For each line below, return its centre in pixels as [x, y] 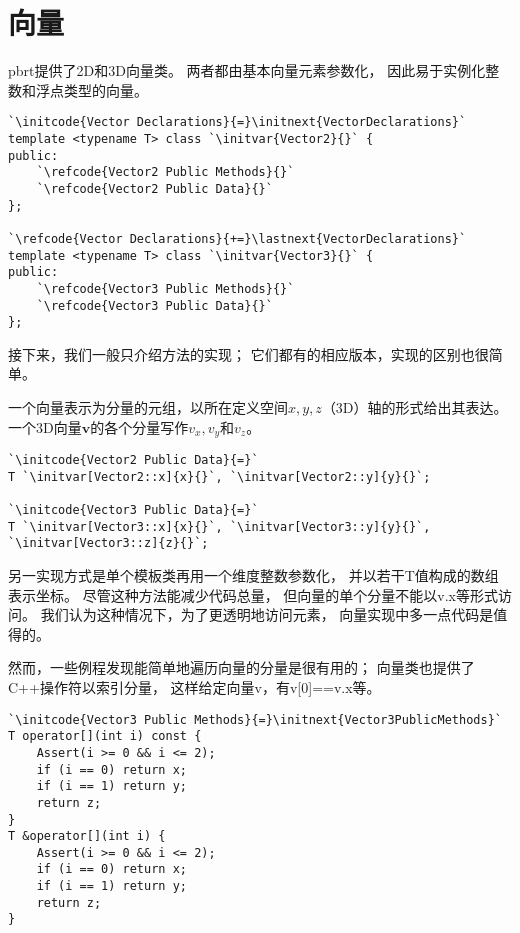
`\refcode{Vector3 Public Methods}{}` [165, 288]
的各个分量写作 [139, 426]
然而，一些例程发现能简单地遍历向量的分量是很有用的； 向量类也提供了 [241, 667]
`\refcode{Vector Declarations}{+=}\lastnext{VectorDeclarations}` [237, 238]
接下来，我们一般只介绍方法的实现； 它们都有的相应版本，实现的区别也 [241, 353]
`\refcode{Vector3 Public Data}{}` [154, 305]
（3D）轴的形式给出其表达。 [414, 407]
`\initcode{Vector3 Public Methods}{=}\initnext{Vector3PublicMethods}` [255, 719]
